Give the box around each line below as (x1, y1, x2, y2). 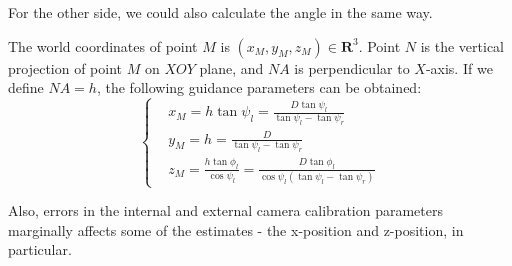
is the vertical (420, 35, 505, 56)
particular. (8, 239, 72, 260)
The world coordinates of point (8, 35, 198, 56)
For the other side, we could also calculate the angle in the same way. (8, 2, 433, 22)
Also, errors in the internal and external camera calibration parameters (8, 200, 443, 221)
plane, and (199, 57, 264, 78)
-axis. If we (425, 57, 493, 78)
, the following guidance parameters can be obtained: (96, 77, 422, 98)
